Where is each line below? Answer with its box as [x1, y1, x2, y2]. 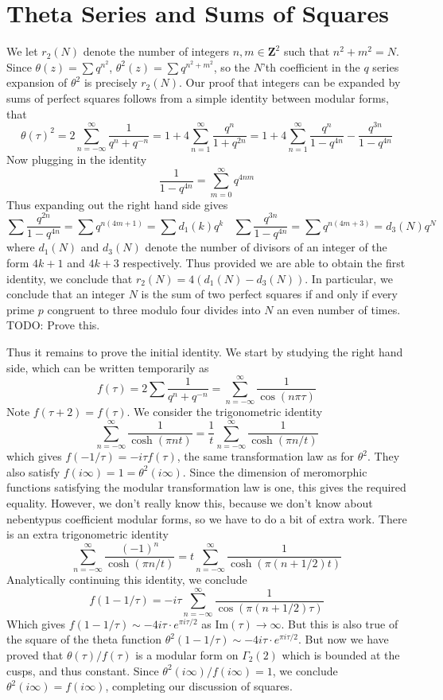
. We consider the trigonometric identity [126, 403, 323, 420]
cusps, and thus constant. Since [6, 662, 159, 679]
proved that [6, 647, 64, 663]
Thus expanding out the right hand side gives [6, 196, 228, 212]
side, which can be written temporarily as [6, 359, 209, 375]
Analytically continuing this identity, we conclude [6, 571, 247, 588]
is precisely [84, 74, 138, 91]
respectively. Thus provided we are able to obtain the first [122, 255, 406, 271]
